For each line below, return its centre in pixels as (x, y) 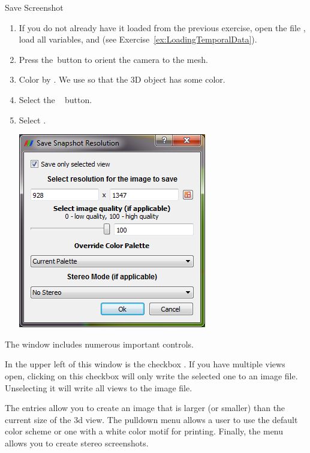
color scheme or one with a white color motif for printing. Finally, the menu (144, 431)
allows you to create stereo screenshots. (77, 443)
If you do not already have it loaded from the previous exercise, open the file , (162, 27)
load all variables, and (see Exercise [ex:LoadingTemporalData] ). (138, 39)
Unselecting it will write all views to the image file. (99, 387)
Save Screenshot (34, 7)
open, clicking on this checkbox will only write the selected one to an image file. (151, 375)
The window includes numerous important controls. (99, 344)
